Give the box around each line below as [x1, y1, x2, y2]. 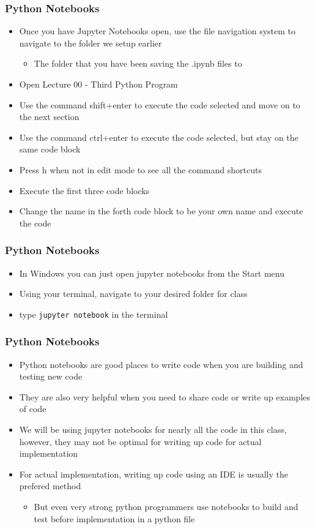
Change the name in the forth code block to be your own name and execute [19, 204, 303, 217]
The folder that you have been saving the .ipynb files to [34, 57, 242, 70]
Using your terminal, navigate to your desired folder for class [19, 287, 248, 300]
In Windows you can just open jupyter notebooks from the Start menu [19, 266, 285, 279]
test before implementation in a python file [34, 512, 195, 525]
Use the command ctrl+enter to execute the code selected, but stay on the [19, 130, 298, 143]
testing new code [19, 370, 83, 383]
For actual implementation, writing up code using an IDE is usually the [19, 467, 289, 480]
